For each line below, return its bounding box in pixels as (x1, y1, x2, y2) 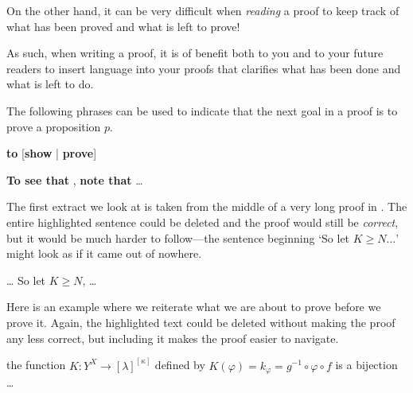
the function (6, 356, 66, 373)
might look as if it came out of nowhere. (6, 245, 202, 262)
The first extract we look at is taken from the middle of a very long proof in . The (6, 198, 407, 215)
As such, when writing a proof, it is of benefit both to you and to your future (6, 45, 384, 61)
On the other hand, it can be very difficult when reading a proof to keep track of (6, 2, 399, 18)
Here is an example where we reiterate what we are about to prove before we (6, 298, 381, 315)
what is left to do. (6, 76, 94, 92)
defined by (154, 356, 205, 373)
